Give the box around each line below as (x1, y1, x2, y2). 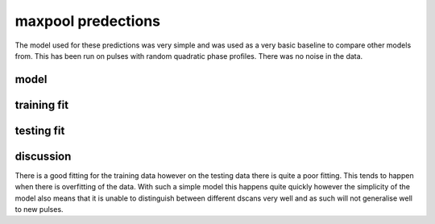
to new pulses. (14, 205, 64, 214)
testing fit (14, 123, 65, 137)
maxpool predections (14, 12, 161, 30)
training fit (14, 97, 68, 112)
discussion (14, 149, 72, 163)
